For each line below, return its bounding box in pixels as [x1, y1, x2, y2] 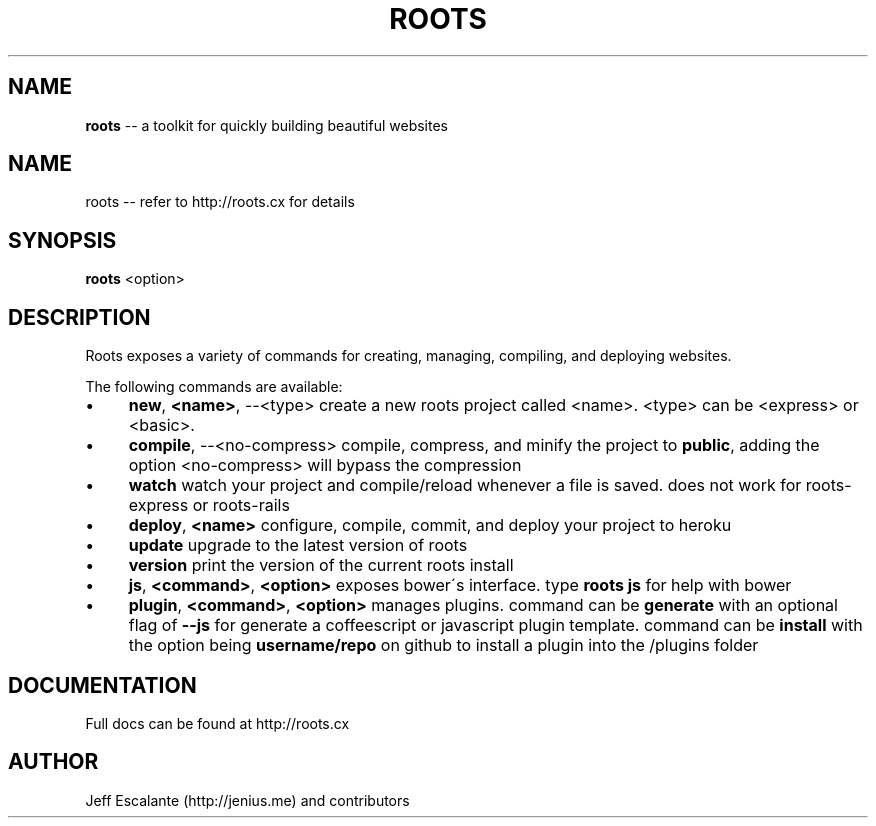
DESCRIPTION [8, 304, 151, 330]
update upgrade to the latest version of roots [128, 535, 468, 556]
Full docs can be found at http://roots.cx [85, 714, 350, 732]
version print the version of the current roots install [128, 555, 514, 576]
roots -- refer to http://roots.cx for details [85, 193, 355, 211]
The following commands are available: [85, 378, 343, 396]
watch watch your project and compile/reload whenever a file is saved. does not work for [128, 475, 802, 496]
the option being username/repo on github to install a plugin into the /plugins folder [128, 635, 759, 656]
